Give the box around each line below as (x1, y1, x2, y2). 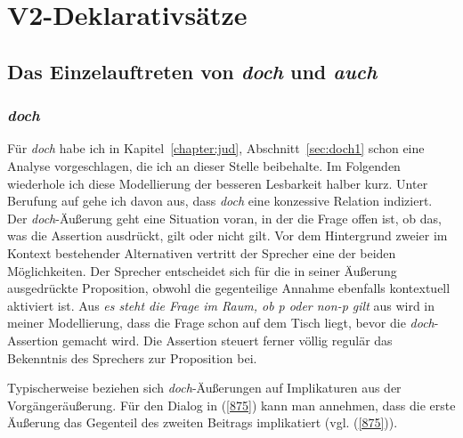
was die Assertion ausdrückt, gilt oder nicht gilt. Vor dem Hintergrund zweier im (7, 226, 448, 245)
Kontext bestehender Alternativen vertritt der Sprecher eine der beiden (7, 243, 396, 262)
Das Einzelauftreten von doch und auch (7, 57, 378, 85)
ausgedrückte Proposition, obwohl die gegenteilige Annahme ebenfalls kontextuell (7, 279, 451, 297)
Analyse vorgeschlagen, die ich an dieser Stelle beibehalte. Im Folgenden (7, 156, 401, 174)
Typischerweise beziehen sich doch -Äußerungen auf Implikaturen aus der (7, 378, 402, 397)
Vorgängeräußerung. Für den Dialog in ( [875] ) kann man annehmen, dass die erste (7, 395, 456, 414)
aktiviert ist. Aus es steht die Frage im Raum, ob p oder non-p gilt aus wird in (7, 296, 435, 314)
